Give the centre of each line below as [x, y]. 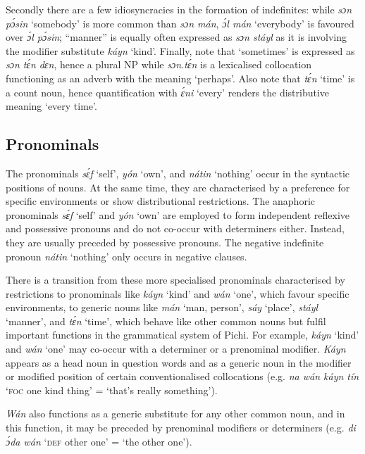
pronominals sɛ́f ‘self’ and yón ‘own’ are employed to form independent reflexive [178, 214]
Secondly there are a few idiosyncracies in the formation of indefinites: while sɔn [179, 9]
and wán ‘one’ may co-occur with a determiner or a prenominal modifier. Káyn [176, 349]
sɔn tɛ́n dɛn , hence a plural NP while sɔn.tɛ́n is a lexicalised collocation [159, 64]
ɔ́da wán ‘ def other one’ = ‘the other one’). [99, 441]
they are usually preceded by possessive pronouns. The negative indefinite [165, 242]
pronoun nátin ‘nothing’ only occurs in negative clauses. [126, 256]
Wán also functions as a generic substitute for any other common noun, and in [175, 414]
